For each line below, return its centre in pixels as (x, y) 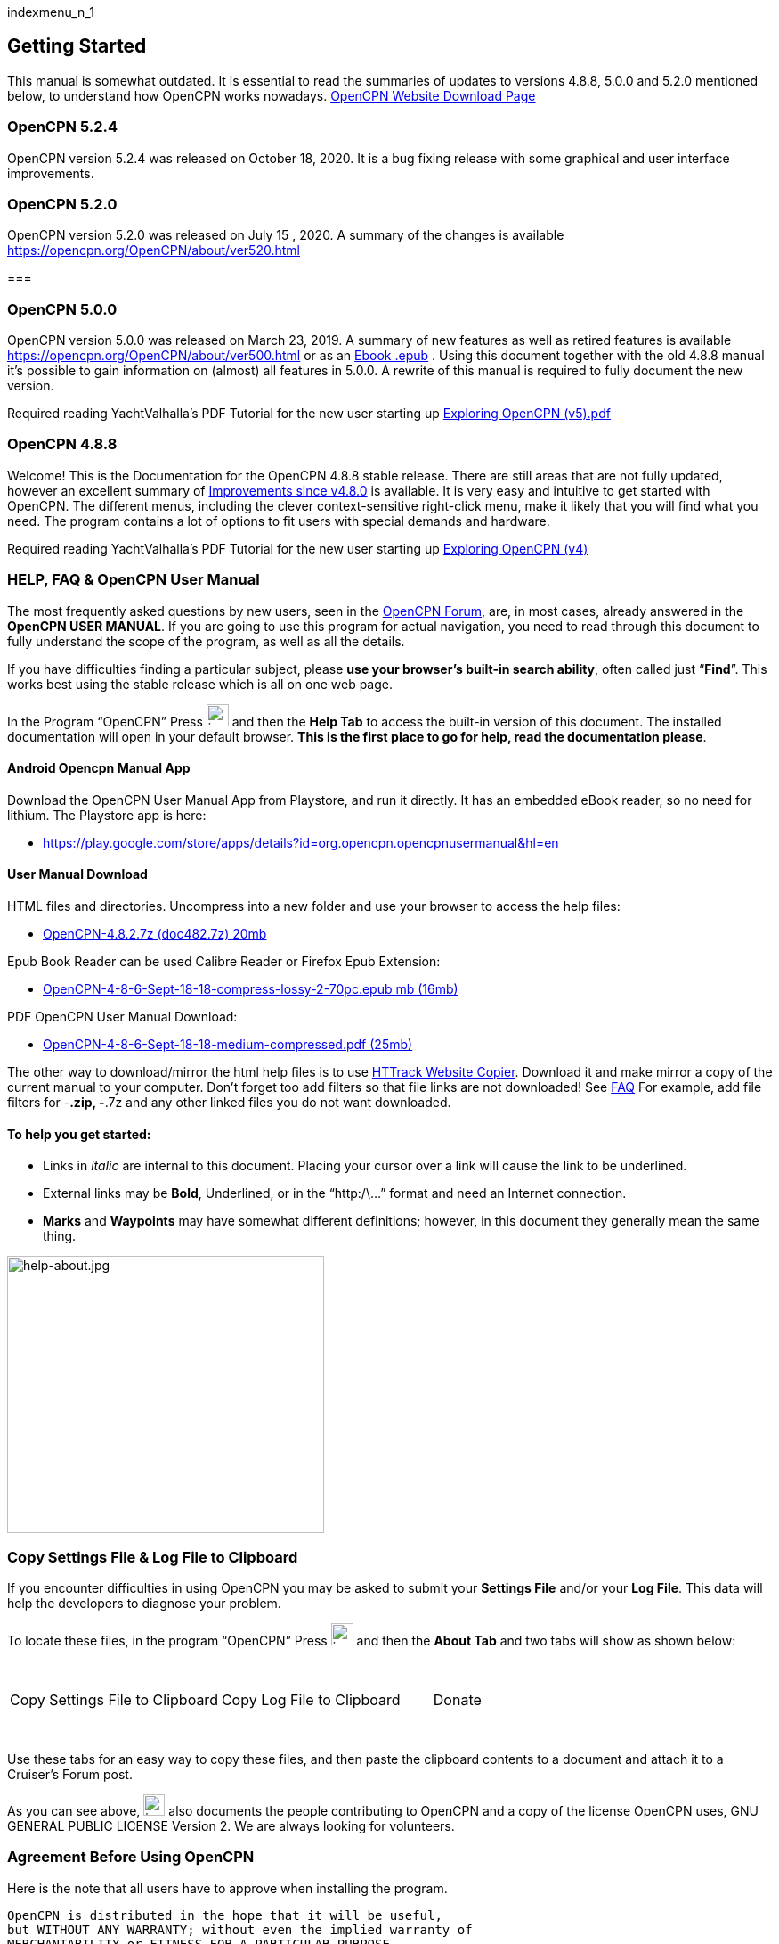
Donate (457, 1700)
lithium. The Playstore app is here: (107, 815)
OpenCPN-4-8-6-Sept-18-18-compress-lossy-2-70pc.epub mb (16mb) (251, 989)
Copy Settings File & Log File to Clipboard (153, 1557)
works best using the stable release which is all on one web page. (200, 684)
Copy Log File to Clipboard (311, 1700)
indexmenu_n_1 (51, 12)
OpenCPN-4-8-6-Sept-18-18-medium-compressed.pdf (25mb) (228, 1045)
